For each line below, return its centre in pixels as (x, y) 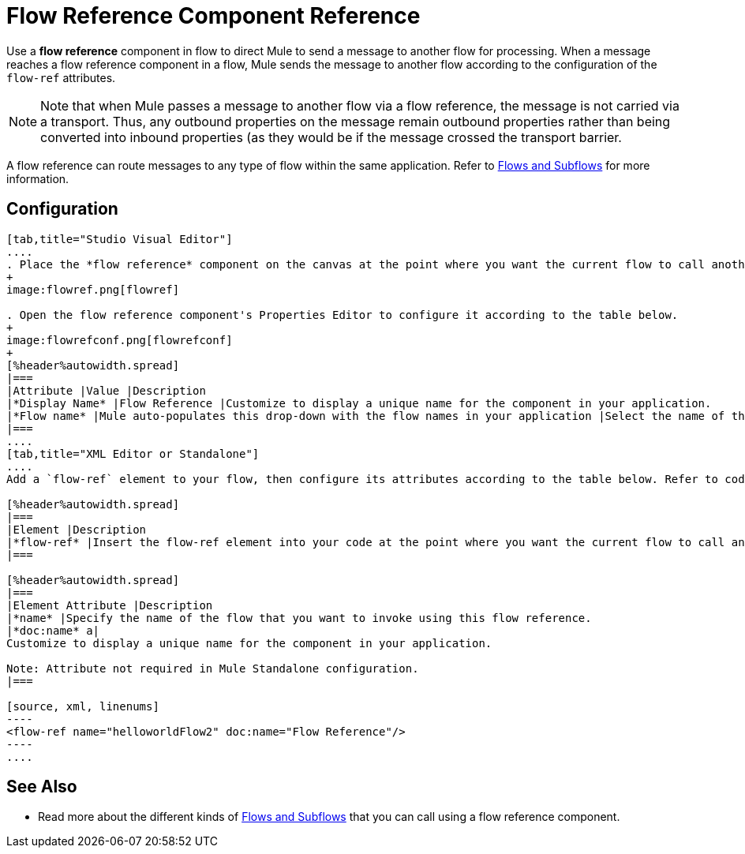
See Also (42, 787)
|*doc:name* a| (53, 630)
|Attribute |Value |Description (106, 390)
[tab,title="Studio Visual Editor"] (120, 239)
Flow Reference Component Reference (213, 16)
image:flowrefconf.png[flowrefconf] (120, 340)
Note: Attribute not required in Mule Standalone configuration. (213, 668)
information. (38, 178)
